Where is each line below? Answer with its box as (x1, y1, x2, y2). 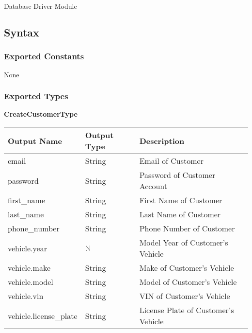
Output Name (8, 135, 63, 146)
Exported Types (4, 90, 68, 102)
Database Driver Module (4, 1, 77, 11)
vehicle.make (8, 262, 50, 273)
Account (139, 180, 167, 192)
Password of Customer (139, 169, 216, 180)
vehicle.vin (8, 290, 44, 301)
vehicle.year (8, 242, 47, 254)
